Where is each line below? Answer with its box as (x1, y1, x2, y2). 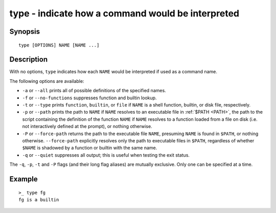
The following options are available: (9, 78, 84, 84)
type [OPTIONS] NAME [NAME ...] (18, 42, 100, 48)
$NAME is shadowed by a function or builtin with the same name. (22, 145, 157, 151)
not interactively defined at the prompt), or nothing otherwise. (22, 123, 153, 130)
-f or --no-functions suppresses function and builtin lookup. (22, 95, 157, 101)
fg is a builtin (18, 197, 59, 202)
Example (9, 175, 38, 183)
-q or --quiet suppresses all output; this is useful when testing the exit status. (22, 152, 190, 158)
